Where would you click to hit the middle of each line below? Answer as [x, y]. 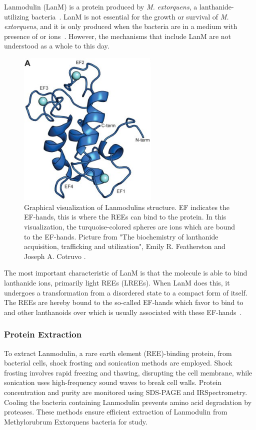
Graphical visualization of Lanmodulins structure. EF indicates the [127, 207]
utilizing [16, 16]
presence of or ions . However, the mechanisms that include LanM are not [118, 36]
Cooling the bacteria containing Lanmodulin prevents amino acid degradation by [128, 402]
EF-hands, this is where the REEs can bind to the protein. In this [125, 217]
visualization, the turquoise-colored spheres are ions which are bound [130, 227]
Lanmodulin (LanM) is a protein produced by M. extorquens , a [101, 6]
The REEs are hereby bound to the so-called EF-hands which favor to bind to [124, 302]
